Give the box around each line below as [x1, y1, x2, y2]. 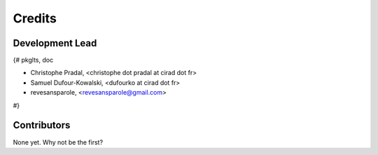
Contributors [13, 119, 71, 131]
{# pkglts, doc [13, 56, 54, 65]
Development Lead [13, 37, 97, 49]
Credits [13, 11, 57, 26]
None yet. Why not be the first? [13, 137, 104, 147]
